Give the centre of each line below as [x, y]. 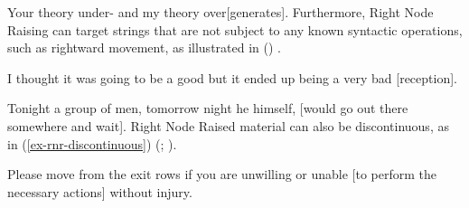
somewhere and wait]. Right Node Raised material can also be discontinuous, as [228, 125]
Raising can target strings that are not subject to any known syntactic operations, [235, 29]
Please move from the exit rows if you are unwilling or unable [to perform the [222, 174]
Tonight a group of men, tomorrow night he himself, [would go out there [208, 108]
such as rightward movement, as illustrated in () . [144, 47]
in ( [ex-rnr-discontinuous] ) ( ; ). [92, 143]
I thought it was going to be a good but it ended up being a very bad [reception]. [232, 77]
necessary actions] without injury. [100, 191]
